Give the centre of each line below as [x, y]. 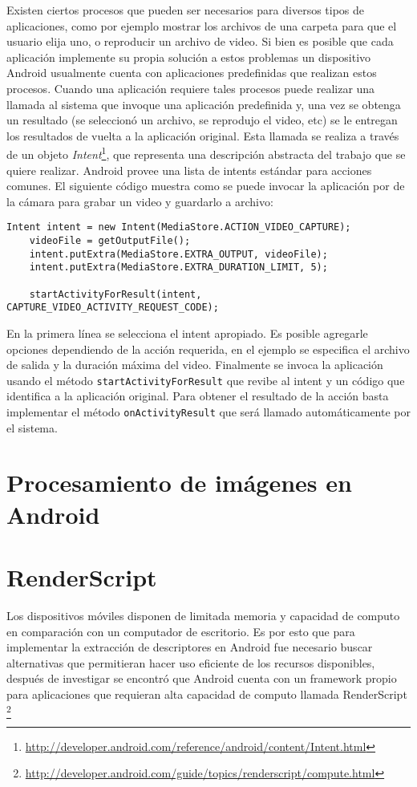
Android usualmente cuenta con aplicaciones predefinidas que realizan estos [192, 73]
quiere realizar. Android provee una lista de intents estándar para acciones [189, 170]
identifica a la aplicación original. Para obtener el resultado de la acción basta [198, 396]
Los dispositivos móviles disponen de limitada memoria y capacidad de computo [203, 615]
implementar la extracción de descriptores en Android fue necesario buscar [190, 647]
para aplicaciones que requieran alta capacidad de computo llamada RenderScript [207, 694]
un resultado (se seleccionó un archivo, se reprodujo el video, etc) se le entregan [202, 120]
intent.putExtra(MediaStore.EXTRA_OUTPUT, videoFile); [178, 254]
